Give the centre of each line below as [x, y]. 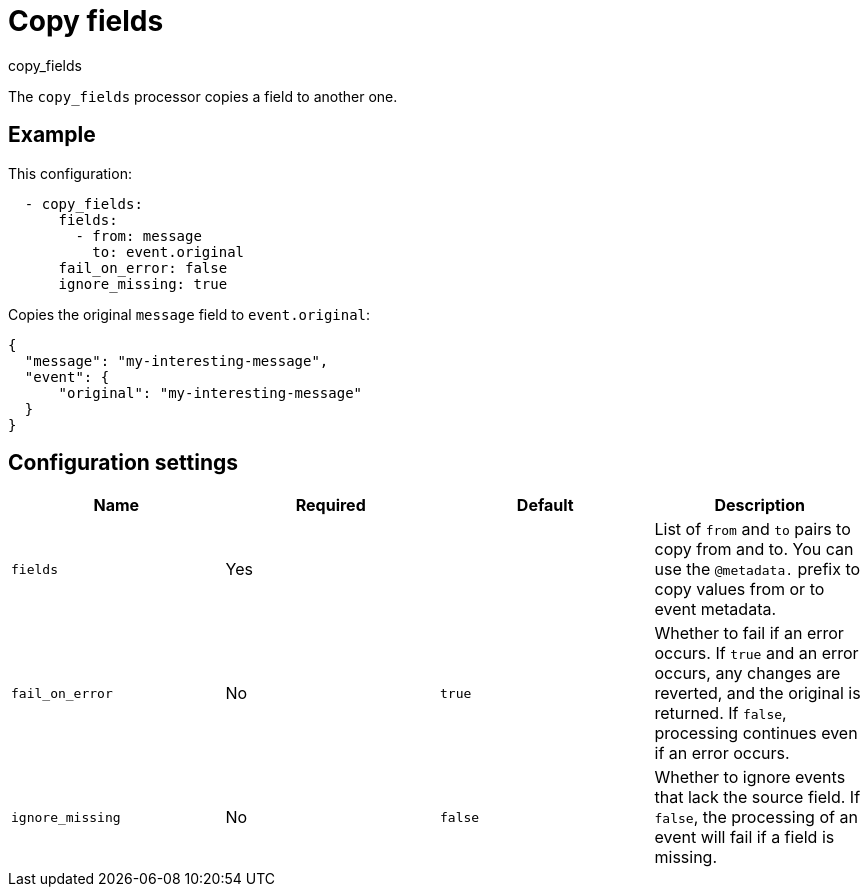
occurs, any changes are [747, 673]
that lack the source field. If [757, 797]
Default [545, 505]
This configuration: [70, 173]
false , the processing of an [756, 817]
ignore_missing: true [143, 283]
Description [759, 505]
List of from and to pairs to [752, 529]
